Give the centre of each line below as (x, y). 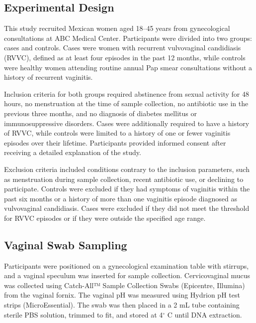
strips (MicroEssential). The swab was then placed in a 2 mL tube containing (122, 305)
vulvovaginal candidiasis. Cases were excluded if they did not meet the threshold (127, 208)
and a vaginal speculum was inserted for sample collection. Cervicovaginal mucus (127, 275)
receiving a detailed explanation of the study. (73, 152)
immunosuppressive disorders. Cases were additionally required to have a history (127, 123)
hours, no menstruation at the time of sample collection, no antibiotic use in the (126, 103)
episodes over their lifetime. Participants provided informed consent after (115, 142)
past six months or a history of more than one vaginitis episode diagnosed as (121, 198)
